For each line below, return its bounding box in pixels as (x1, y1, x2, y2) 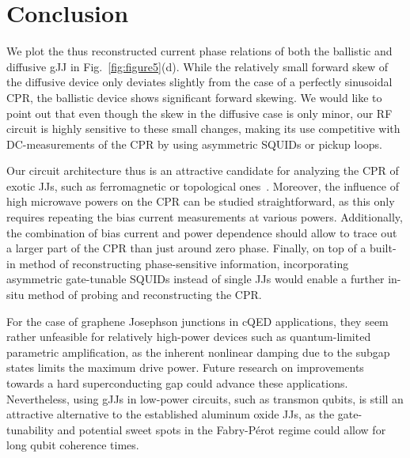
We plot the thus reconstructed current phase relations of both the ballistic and (6, 43, 393, 59)
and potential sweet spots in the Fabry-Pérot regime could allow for (57, 421, 386, 437)
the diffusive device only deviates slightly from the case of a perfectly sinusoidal (6, 74, 393, 90)
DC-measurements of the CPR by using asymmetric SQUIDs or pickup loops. (6, 135, 382, 152)
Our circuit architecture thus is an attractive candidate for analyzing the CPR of (6, 162, 399, 179)
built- (370, 240, 397, 256)
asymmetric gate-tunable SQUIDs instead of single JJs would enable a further (6, 271, 385, 287)
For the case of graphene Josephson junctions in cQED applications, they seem (6, 312, 389, 329)
